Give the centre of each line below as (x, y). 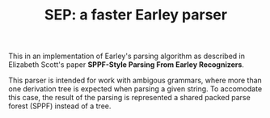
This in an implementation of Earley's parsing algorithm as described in (127, 56)
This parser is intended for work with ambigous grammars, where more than (135, 80)
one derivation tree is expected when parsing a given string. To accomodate (135, 89)
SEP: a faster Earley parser (136, 15)
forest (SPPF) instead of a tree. (60, 106)
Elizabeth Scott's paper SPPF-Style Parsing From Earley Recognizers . (127, 65)
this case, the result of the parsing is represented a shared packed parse (129, 98)
